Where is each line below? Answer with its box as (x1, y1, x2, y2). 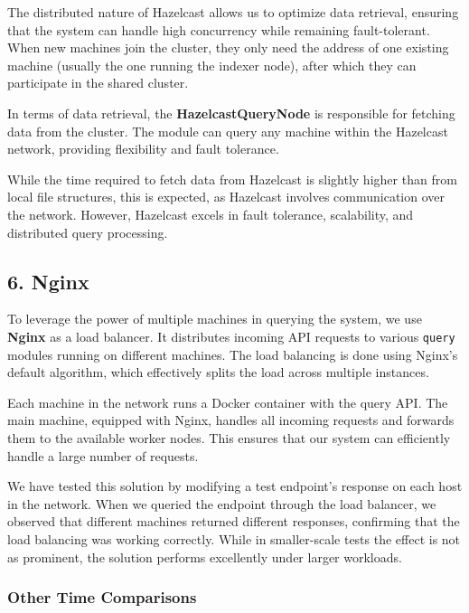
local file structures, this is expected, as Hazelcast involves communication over (7, 187, 445, 206)
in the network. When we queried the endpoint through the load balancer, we (7, 494, 436, 513)
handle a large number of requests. (7, 446, 199, 465)
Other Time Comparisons (7, 586, 197, 608)
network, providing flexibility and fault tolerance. (7, 139, 279, 158)
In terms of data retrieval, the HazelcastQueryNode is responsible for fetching (7, 103, 455, 122)
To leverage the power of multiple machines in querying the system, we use (7, 309, 422, 328)
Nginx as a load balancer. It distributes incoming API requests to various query (7, 326, 455, 345)
